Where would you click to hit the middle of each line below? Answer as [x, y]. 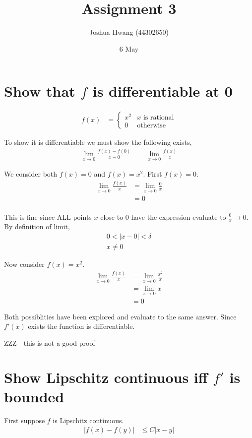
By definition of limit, [37, 226]
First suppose [25, 420]
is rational [158, 117]
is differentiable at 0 [162, 91]
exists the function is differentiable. [81, 326]
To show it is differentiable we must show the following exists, [98, 142]
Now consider [24, 264]
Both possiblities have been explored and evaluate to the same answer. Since [120, 316]
